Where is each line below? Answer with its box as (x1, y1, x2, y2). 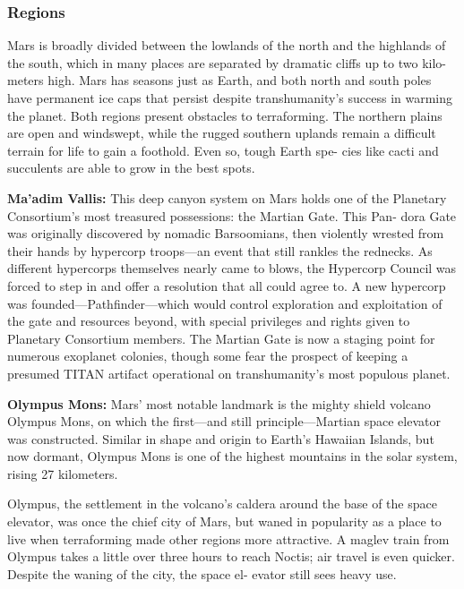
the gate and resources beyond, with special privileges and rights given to (7, 312, 410, 330)
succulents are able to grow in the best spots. (7, 158, 255, 177)
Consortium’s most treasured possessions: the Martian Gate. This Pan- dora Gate (7, 206, 457, 225)
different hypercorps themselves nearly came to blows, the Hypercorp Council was (7, 259, 457, 277)
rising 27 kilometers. (7, 464, 118, 482)
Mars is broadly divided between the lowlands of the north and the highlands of (7, 36, 446, 55)
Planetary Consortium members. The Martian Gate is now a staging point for (7, 329, 435, 347)
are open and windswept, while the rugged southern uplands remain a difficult (7, 124, 436, 142)
